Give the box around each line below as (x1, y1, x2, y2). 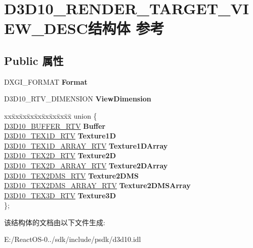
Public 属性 (4, 52, 64, 68)
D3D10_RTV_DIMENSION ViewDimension (4, 93, 151, 104)
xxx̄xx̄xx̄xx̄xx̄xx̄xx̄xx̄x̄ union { (4, 110, 97, 121)
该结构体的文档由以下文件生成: (4, 217, 105, 227)
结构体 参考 (88, 18, 164, 39)
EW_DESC (4, 18, 88, 39)
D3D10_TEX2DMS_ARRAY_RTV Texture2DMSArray (4, 180, 191, 191)
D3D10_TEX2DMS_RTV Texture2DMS (4, 170, 139, 181)
